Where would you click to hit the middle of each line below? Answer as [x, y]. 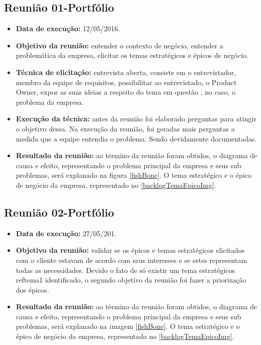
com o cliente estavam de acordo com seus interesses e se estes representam [132, 260]
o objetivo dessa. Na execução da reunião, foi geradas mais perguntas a [125, 128]
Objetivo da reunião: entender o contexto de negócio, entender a [119, 45]
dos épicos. [32, 289]
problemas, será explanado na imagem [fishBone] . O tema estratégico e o [128, 326]
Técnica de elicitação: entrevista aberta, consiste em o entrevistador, [126, 72]
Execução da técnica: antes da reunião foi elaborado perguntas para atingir [136, 119]
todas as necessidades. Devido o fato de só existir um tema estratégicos [125, 270]
